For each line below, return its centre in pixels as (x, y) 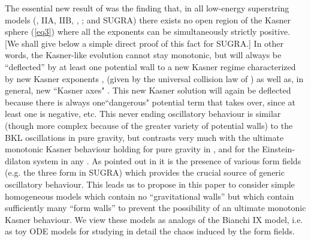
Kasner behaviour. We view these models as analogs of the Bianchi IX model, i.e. (154, 219)
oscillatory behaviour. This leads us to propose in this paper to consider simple (150, 184)
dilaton (18, 160)
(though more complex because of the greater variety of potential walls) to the (149, 125)
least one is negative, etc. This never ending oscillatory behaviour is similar (143, 114)
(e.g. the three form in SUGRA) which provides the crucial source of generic (145, 172)
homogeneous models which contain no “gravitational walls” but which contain (150, 196)
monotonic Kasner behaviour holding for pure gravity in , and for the (132, 149)
